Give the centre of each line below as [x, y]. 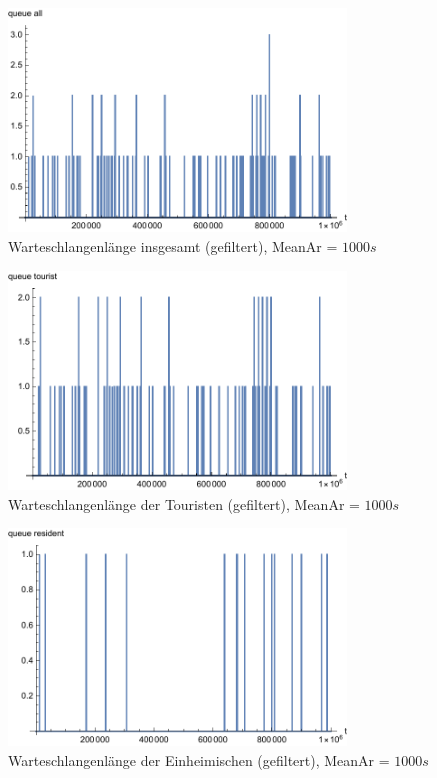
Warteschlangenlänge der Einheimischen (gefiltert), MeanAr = [199, 760]
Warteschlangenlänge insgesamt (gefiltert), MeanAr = [173, 245]
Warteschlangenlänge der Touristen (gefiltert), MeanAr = [184, 503]
